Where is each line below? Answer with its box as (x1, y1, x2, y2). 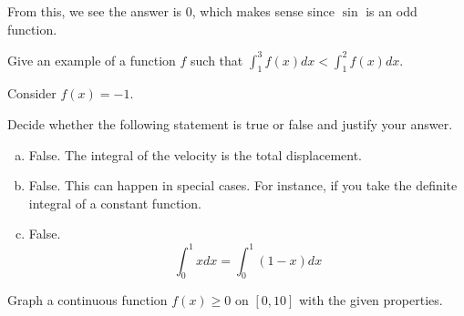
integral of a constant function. (28, 193, 201, 212)
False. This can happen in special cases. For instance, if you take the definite (28, 176, 458, 195)
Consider (7, 84, 57, 103)
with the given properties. (298, 291, 443, 310)
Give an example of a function (7, 50, 176, 69)
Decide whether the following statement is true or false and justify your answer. (7, 115, 453, 134)
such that (191, 50, 243, 69)
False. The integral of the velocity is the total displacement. (28, 145, 363, 164)
